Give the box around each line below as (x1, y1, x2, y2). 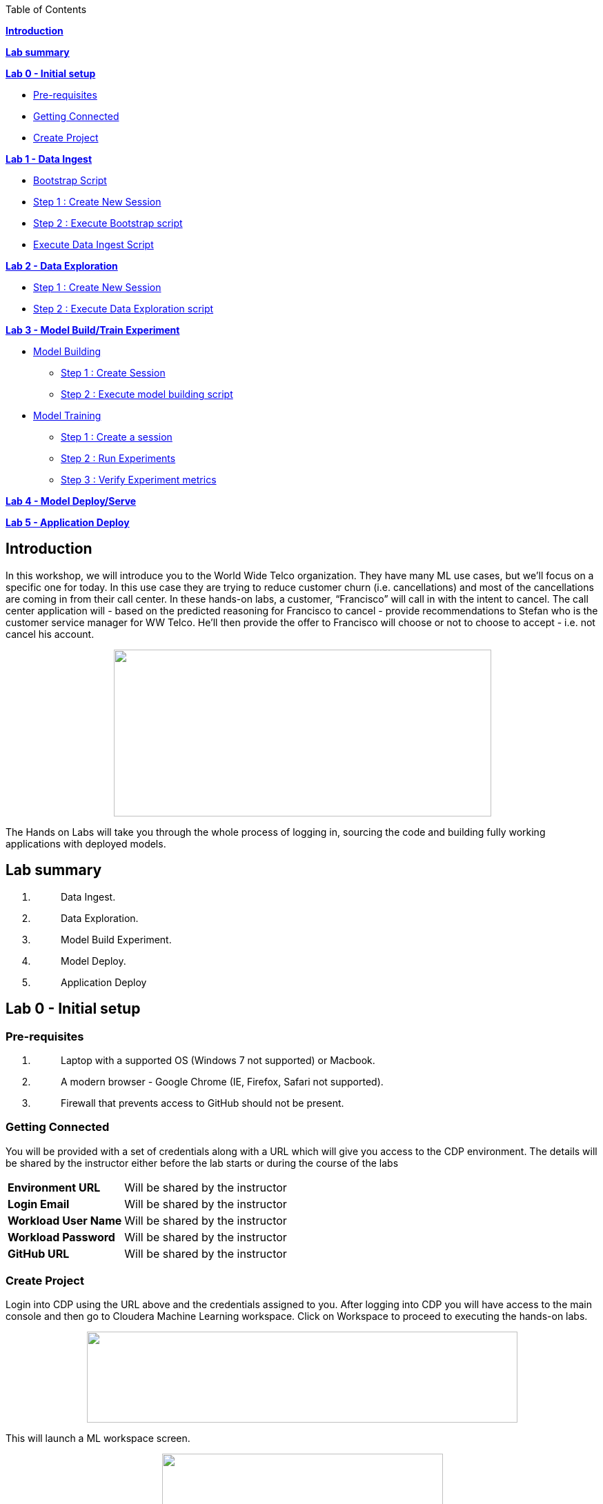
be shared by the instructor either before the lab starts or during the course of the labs (6, 1156, 399, 1169)
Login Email (8, 1196, 70, 1211)
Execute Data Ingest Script (33, 239, 154, 250)
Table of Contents (6, 3, 87, 15)
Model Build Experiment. (61, 933, 172, 945)
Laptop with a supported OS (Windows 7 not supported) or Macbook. (61, 1054, 375, 1066)
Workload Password (8, 1230, 115, 1244)
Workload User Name (8, 1213, 122, 1227)
